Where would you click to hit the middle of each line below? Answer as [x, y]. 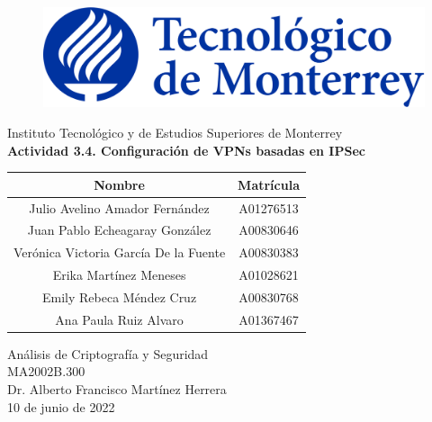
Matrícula [269, 184]
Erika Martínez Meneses [119, 275]
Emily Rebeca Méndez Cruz [119, 296]
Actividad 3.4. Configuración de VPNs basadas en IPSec [186, 150]
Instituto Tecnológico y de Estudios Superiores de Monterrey [175, 132]
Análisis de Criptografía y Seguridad [108, 353]
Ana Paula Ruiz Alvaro [119, 319]
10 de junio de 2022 [61, 406]
